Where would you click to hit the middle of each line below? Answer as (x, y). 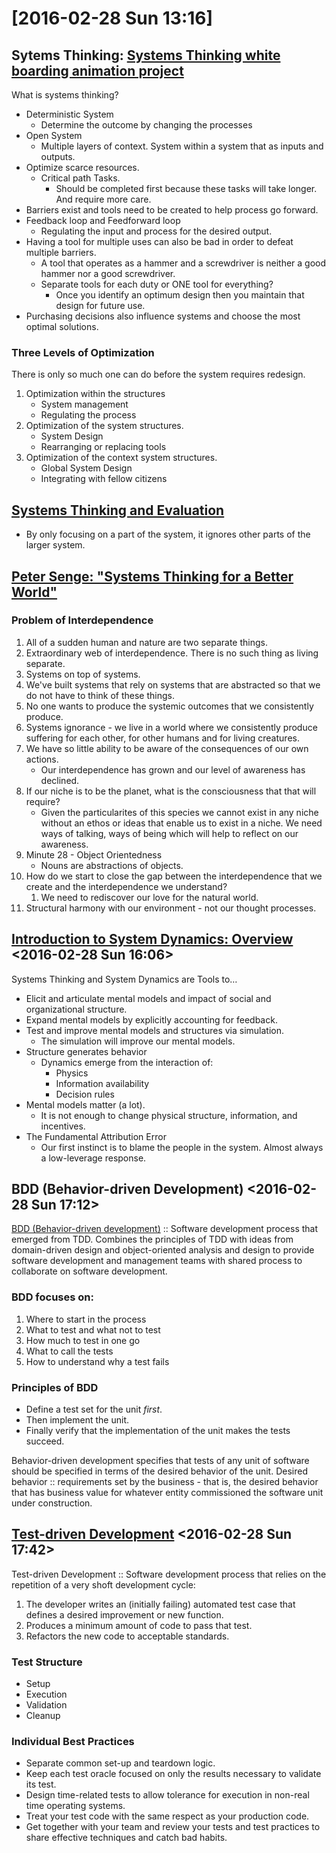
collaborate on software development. (89, 1271)
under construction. (52, 1503)
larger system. (55, 545)
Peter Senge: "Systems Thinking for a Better (152, 576)
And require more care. (103, 199)
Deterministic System (69, 114)
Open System (54, 135)
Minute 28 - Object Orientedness (94, 854)
